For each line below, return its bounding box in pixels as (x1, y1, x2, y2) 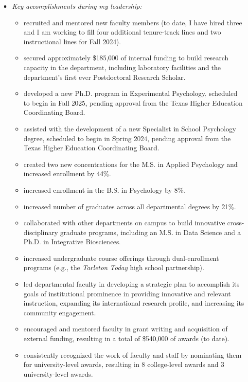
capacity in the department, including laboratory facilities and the (23, 62, 221, 72)
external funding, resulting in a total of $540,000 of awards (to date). (23, 333, 230, 344)
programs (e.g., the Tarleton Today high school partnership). (23, 262, 204, 273)
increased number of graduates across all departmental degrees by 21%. (23, 201, 236, 211)
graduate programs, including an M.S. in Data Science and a (60, 227, 241, 237)
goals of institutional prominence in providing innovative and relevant (23, 288, 231, 298)
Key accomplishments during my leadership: (12, 1, 142, 11)
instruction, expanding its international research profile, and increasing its (23, 298, 244, 308)
